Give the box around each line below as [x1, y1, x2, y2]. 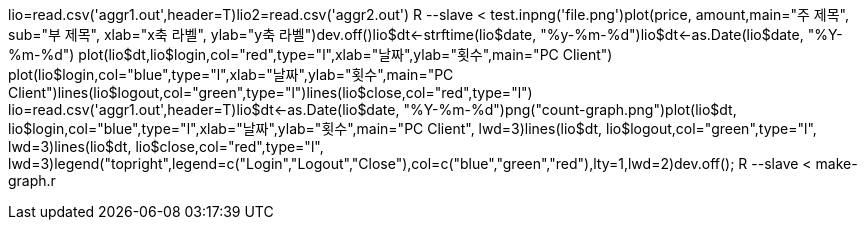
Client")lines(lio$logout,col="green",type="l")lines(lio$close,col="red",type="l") [8, 84, 533, 101]
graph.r [8, 172, 56, 189]
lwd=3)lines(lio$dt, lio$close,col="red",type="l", [8, 138, 324, 155]
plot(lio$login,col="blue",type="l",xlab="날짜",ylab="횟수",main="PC [8, 66, 454, 83]
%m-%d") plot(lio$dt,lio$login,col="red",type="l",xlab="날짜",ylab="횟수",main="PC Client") [8, 46, 613, 63]
